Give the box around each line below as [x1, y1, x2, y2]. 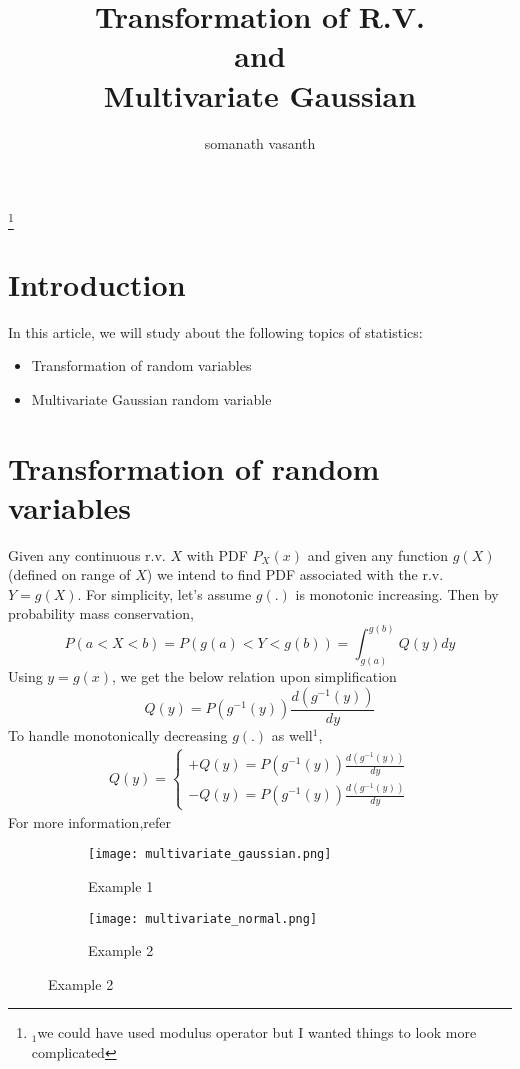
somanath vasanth [204, 132, 316, 153]
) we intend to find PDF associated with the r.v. [146, 564, 444, 585]
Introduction [8, 263, 186, 304]
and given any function [307, 544, 449, 565]
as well [271, 724, 313, 745]
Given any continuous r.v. [8, 544, 166, 565]
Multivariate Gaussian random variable [31, 388, 272, 409]
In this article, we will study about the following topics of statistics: [8, 321, 423, 342]
